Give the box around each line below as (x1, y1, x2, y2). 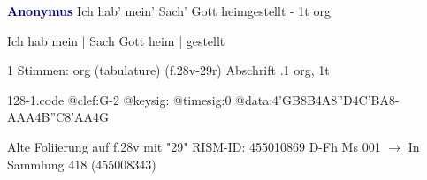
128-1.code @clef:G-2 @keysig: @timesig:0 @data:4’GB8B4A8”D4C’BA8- (7, 90, 400, 109)
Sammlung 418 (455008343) (7, 154, 156, 173)
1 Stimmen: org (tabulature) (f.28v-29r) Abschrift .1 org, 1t (7, 61, 330, 79)
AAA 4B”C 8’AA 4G (7, 108, 110, 126)
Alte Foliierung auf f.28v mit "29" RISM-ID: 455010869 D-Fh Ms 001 (7, 137, 381, 155)
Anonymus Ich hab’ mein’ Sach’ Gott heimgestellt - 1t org (7, 2, 331, 19)
